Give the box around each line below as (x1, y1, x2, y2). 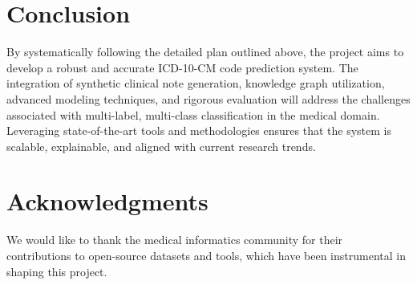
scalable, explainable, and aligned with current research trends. (6, 137, 316, 154)
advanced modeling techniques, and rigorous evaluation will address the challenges (6, 90, 411, 107)
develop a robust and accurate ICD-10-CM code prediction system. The (6, 59, 358, 75)
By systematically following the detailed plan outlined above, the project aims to (6, 43, 404, 60)
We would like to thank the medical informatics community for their (6, 231, 343, 248)
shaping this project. (6, 263, 107, 279)
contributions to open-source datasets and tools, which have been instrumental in (6, 247, 406, 263)
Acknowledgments (6, 185, 208, 218)
